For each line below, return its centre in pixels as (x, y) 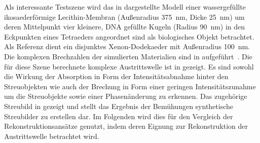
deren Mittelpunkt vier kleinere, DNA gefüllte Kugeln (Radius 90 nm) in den (125, 27)
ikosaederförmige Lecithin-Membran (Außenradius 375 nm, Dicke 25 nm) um (124, 16)
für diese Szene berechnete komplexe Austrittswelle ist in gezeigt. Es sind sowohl (129, 66)
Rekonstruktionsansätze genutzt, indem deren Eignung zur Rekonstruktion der (126, 126)
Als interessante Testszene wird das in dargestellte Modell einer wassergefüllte (125, 7)
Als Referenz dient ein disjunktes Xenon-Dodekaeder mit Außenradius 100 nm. (127, 46)
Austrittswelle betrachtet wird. (52, 136)
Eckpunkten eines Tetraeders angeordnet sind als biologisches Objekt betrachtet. (129, 36)
